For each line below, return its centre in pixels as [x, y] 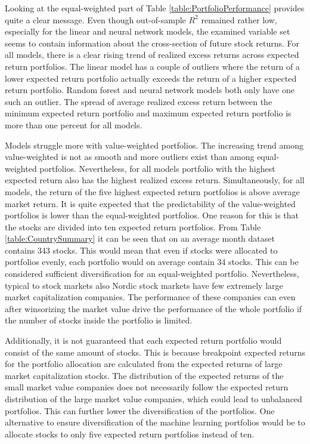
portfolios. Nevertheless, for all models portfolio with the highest [157, 168]
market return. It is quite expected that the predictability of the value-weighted [150, 203]
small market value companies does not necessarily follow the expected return [147, 387]
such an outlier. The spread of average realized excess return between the [139, 101]
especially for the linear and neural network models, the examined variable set [148, 31]
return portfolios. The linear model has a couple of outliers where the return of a [152, 66]
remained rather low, [239, 19]
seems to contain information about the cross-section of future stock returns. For [152, 43]
